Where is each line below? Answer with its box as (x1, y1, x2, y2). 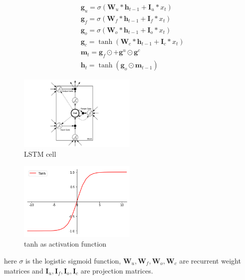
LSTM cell (24, 149, 56, 159)
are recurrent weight (179, 255, 241, 266)
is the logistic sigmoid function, (25, 255, 121, 266)
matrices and (4, 265, 43, 276)
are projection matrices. (80, 265, 153, 276)
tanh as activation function (24, 239, 106, 249)
